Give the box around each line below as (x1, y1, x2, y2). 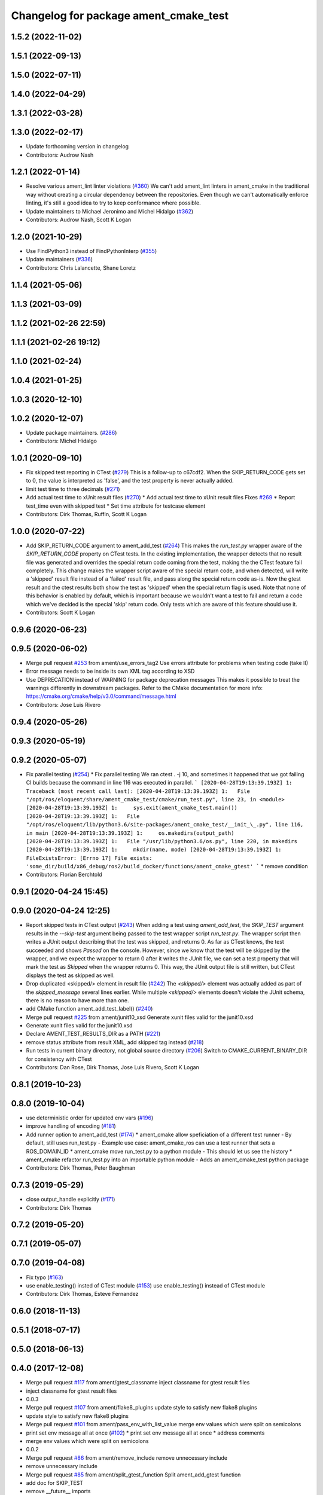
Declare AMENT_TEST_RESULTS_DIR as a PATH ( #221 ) (26, 1030, 161, 1038)
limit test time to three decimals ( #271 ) (26, 485, 120, 493)
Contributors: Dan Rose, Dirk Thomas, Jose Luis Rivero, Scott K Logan (26, 1064, 200, 1071)
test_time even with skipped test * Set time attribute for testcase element (26, 502, 206, 509)
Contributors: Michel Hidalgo (26, 437, 97, 445)
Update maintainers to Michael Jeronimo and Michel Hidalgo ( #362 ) (26, 208, 194, 215)
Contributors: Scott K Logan (26, 609, 95, 616)
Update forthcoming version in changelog (26, 143, 129, 150)
